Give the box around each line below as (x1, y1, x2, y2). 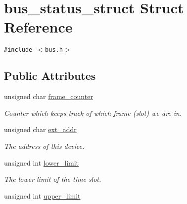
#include (4, 46, 33, 54)
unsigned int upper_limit (4, 190, 81, 201)
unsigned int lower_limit (4, 157, 79, 168)
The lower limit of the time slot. (4, 174, 101, 184)
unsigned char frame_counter (4, 91, 93, 102)
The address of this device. (4, 140, 85, 151)
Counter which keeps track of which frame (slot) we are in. (4, 107, 182, 118)
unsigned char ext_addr (4, 124, 77, 135)
